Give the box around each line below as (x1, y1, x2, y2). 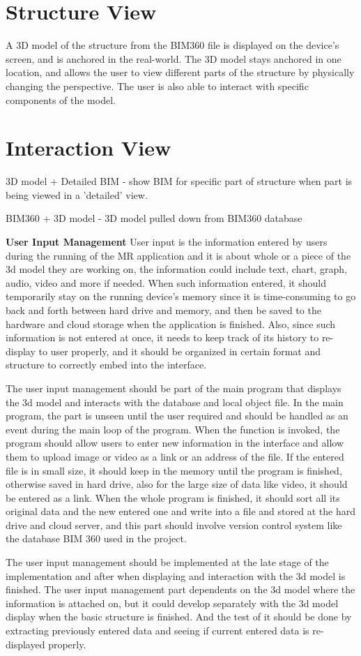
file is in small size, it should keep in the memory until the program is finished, (6, 463, 342, 477)
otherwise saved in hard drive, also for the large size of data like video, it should (6, 477, 348, 491)
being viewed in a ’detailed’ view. (6, 187, 148, 202)
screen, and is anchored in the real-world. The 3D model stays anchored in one (6, 51, 341, 66)
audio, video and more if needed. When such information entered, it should (6, 275, 326, 290)
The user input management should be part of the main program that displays (6, 380, 341, 395)
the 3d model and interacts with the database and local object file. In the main (6, 394, 344, 409)
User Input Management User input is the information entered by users (6, 234, 328, 248)
